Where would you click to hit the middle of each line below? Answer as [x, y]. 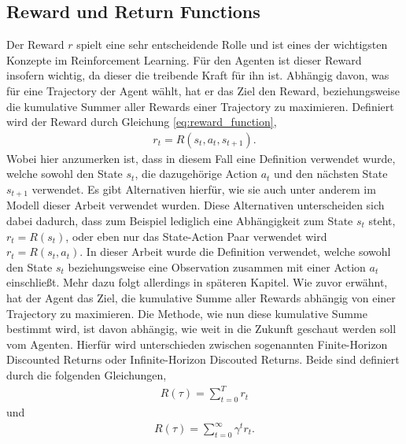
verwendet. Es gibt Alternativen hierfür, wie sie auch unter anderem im [204, 189]
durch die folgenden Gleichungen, [87, 374]
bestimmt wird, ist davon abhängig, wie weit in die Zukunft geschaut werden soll [201, 329]
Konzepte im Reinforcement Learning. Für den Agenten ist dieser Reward [184, 59]
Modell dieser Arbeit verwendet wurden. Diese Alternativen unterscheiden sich [196, 205]
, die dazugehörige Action [196, 174]
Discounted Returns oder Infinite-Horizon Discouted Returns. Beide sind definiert [203, 359]
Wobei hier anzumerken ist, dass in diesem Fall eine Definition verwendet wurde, [201, 158]
